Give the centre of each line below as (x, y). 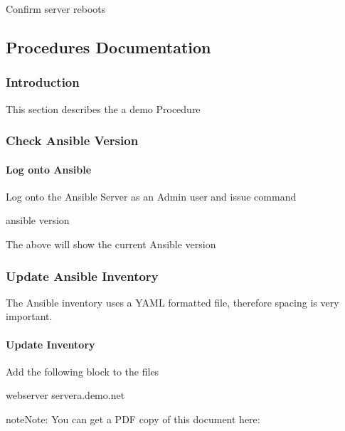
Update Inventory (51, 344)
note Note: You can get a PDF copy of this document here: (133, 419)
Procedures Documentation (108, 47)
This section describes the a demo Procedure (103, 108)
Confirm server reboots (56, 9)
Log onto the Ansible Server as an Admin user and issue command (151, 196)
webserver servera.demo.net (65, 395)
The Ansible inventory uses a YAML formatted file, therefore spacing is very (172, 302)
